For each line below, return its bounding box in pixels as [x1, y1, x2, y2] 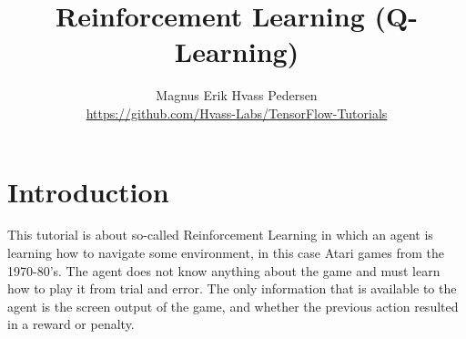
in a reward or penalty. [7, 314, 135, 334]
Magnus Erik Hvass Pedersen [156, 86, 318, 105]
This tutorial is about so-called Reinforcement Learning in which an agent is [7, 225, 433, 244]
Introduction [7, 172, 169, 210]
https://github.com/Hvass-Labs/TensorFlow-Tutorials [86, 103, 388, 122]
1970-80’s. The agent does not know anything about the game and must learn [7, 261, 441, 280]
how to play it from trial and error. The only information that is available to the [7, 279, 457, 298]
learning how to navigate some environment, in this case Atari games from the [7, 243, 444, 262]
